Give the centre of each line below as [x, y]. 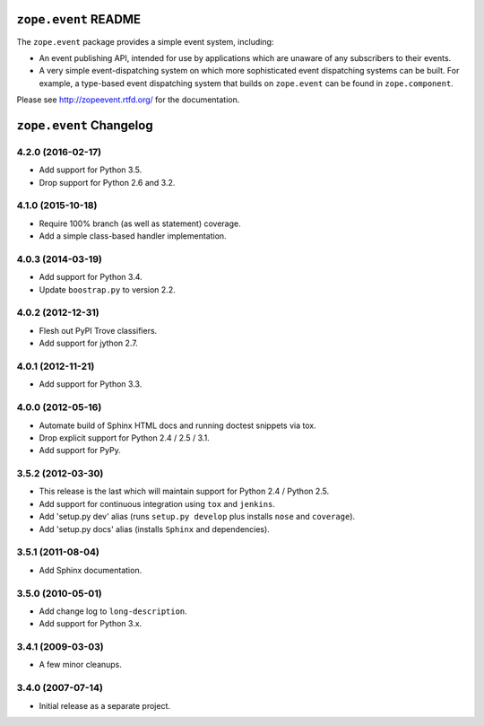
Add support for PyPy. [80, 450]
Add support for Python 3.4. [91, 277]
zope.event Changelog [85, 125]
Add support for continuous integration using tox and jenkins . [157, 503]
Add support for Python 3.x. [91, 624]
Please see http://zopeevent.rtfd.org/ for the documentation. [128, 100]
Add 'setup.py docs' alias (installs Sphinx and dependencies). [155, 529]
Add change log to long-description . [113, 611]
